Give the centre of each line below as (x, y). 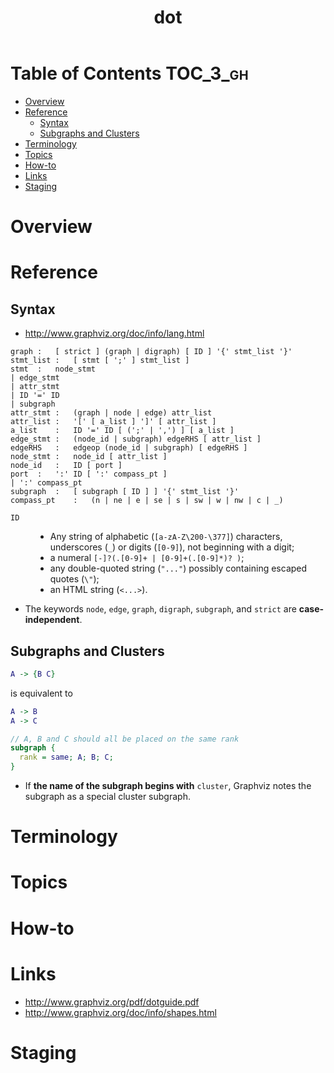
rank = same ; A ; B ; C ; (66, 757)
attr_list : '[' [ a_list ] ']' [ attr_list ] (113, 422)
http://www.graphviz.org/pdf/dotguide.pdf (112, 1002)
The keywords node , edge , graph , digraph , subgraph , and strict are (160, 609)
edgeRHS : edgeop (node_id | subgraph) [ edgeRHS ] (129, 448)
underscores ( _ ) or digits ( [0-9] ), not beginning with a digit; (172, 547)
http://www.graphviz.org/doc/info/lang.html (114, 333)
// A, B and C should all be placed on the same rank (125, 739)
